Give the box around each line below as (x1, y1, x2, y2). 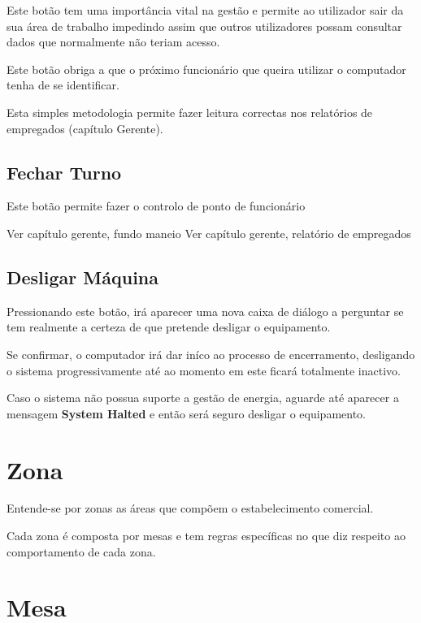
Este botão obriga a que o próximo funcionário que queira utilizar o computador (7, 60, 406, 77)
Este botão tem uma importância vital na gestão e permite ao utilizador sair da (7, 2, 404, 18)
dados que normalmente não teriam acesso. (7, 33, 220, 50)
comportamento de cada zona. (7, 543, 156, 560)
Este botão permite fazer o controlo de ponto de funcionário (7, 197, 306, 214)
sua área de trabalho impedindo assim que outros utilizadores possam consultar (7, 17, 402, 34)
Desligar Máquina (7, 264, 159, 289)
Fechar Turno (7, 159, 122, 184)
